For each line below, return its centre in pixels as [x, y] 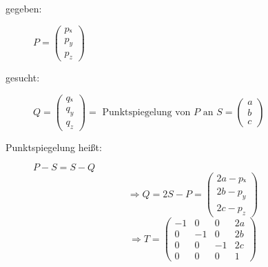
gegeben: [24, 8]
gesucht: [23, 78]
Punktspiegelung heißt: [54, 147]
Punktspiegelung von [146, 112]
